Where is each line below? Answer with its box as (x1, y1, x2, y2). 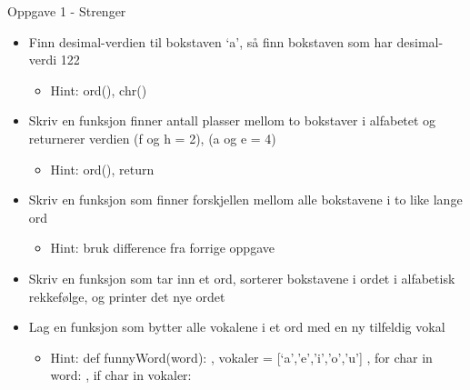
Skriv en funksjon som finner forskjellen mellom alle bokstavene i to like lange (28, 190, 463, 209)
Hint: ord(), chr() (50, 80, 147, 99)
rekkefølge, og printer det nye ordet (28, 286, 225, 305)
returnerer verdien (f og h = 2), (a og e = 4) (28, 128, 276, 147)
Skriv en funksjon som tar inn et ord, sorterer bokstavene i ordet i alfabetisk (28, 268, 455, 287)
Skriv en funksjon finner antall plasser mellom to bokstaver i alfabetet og (28, 111, 436, 130)
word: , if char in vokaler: (50, 365, 192, 385)
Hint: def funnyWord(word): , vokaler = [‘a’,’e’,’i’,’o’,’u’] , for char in (50, 347, 433, 366)
